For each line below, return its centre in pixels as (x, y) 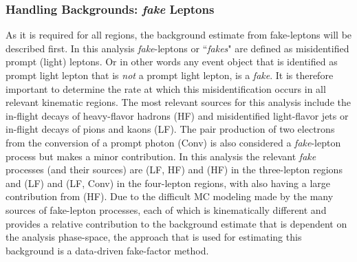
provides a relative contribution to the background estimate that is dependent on (176, 223)
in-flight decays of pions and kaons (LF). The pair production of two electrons (170, 129)
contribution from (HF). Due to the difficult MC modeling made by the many (170, 196)
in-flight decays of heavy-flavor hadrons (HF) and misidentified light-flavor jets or (177, 115)
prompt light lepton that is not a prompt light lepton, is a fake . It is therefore (170, 75)
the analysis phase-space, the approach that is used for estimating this (154, 237)
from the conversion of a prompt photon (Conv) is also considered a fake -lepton (173, 142)
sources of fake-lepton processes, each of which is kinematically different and (166, 209)
